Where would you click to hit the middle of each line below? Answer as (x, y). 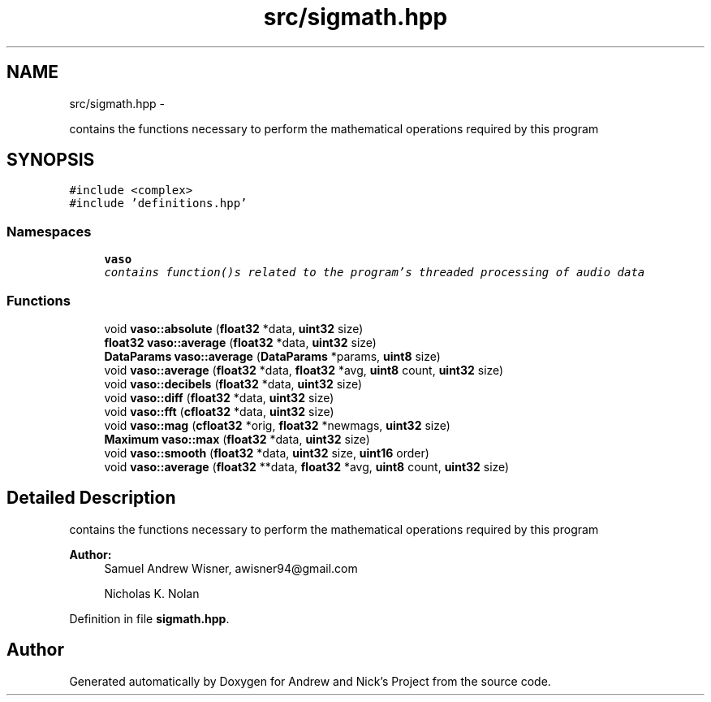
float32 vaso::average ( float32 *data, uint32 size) (240, 342)
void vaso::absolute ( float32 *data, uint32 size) (234, 328)
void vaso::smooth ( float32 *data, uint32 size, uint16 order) (267, 453)
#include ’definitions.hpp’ (158, 204)
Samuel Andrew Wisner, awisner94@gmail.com (231, 568)
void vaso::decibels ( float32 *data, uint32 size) (233, 383)
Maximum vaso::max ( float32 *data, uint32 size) (237, 439)
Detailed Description (91, 498)
